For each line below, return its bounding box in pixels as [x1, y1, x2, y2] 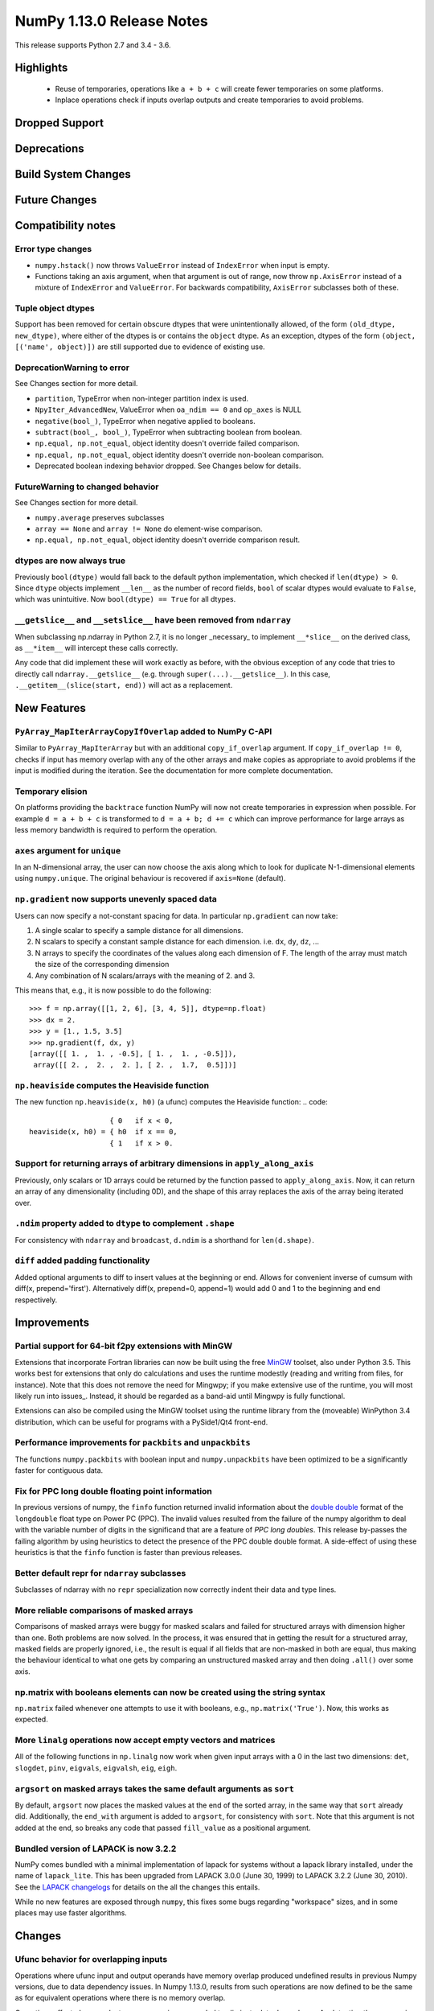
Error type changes [14, 244, 92, 255]
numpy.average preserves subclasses [35, 512, 165, 522]
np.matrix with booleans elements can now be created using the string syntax [14, 1686, 325, 1697]
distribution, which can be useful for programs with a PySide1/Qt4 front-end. [14, 1417, 268, 1427]
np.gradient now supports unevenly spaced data [14, 894, 217, 905]
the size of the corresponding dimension [35, 960, 170, 969]
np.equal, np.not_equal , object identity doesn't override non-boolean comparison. [35, 450, 325, 459]
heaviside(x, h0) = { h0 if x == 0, [29, 1127, 178, 1137]
